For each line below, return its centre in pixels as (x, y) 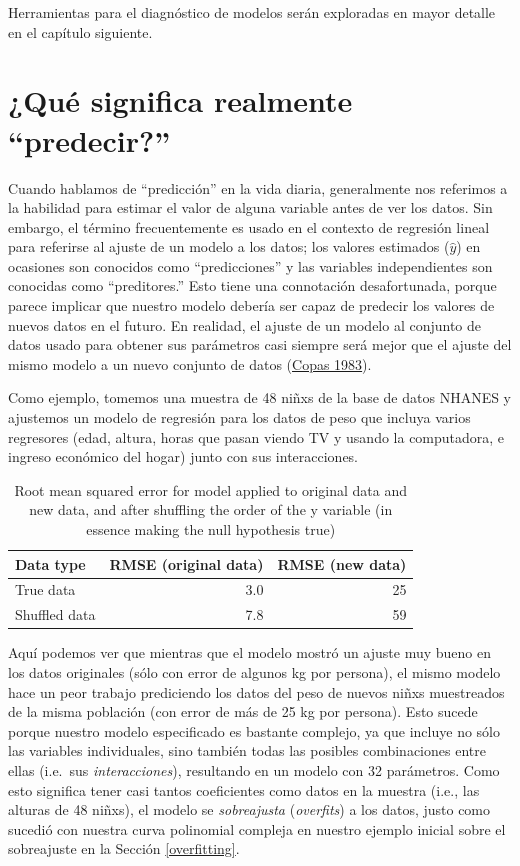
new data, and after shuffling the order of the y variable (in (211, 509)
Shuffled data (55, 614)
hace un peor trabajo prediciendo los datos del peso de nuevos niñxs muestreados (256, 691)
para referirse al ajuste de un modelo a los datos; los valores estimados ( (229, 246)
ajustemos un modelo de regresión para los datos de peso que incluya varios (239, 417)
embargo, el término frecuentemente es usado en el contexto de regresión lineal (249, 226)
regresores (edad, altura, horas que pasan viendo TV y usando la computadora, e (256, 436)
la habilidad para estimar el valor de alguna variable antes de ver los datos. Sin (250, 207)
